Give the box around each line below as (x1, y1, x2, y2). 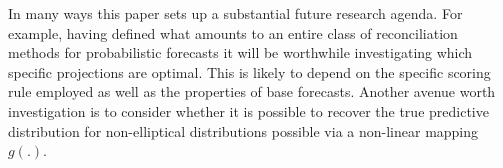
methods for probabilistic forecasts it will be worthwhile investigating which (8, 42, 473, 63)
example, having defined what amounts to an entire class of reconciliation (8, 22, 458, 43)
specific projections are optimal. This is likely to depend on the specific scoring (8, 61, 491, 82)
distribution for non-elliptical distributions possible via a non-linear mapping (8, 120, 479, 141)
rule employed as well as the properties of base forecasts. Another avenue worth (8, 81, 496, 102)
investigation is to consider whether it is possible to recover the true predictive (8, 100, 489, 121)
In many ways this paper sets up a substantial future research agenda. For (8, 3, 463, 23)
